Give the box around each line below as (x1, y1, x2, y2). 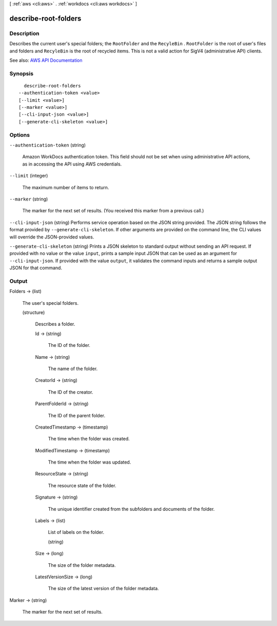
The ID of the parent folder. (48, 412, 105, 418)
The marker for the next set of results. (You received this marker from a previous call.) (22, 208, 204, 214)
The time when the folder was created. (48, 436, 130, 442)
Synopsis (9, 70, 33, 77)
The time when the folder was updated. (48, 459, 131, 465)
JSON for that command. (9, 265, 63, 271)
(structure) (22, 309, 45, 316)
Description (9, 30, 39, 37)
